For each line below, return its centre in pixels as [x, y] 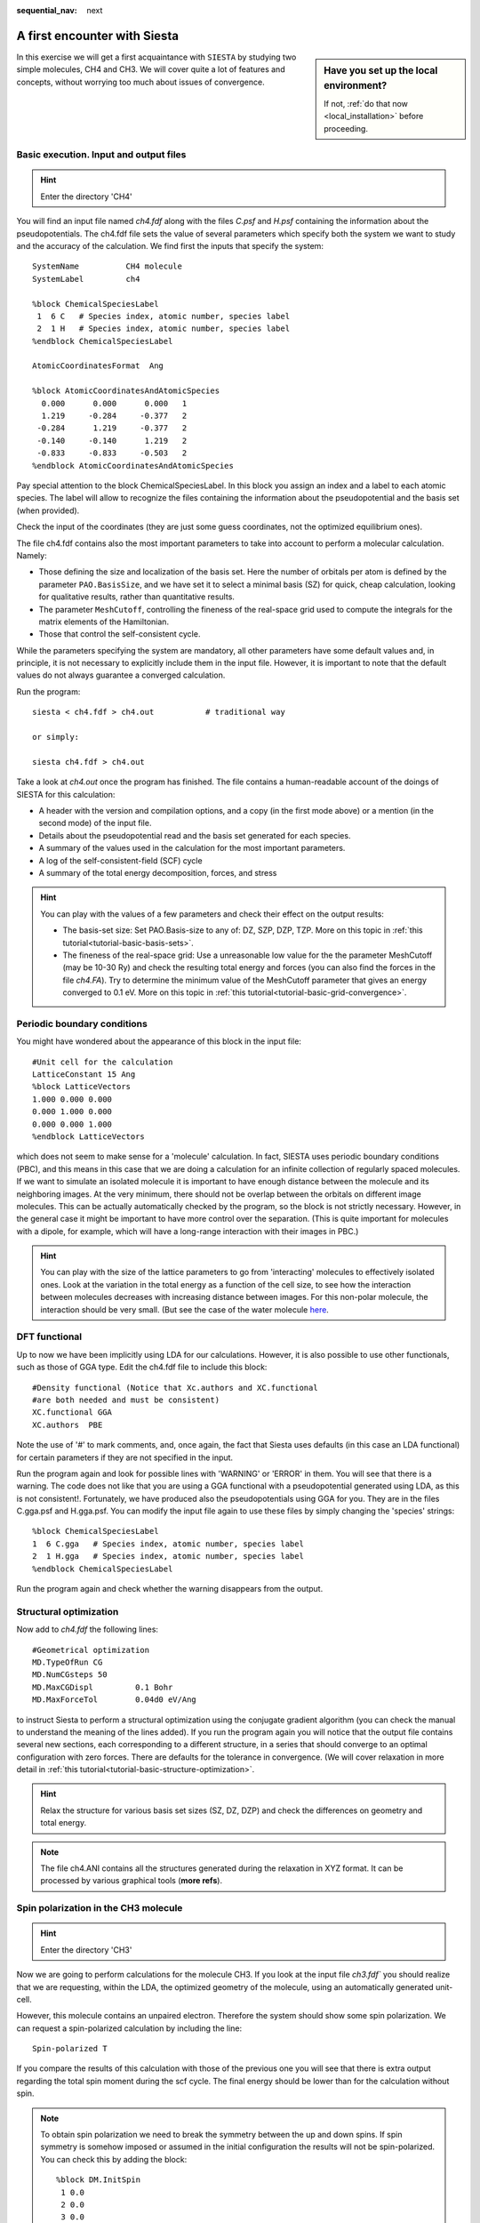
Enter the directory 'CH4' [86, 197]
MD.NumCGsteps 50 [70, 1675]
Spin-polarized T [70, 2049]
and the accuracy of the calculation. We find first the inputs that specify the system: [170, 245]
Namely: [32, 555]
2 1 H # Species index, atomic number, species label [164, 329]
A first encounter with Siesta [98, 36]
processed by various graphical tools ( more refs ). [131, 1881]
